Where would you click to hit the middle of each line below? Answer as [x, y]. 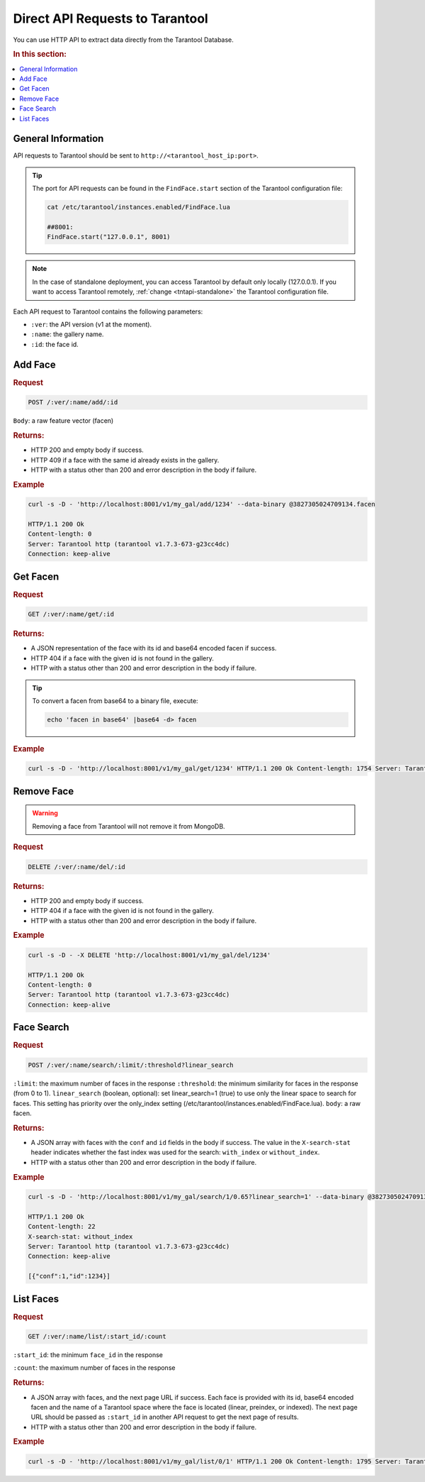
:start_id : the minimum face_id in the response [88, 1355]
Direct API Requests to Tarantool [110, 18]
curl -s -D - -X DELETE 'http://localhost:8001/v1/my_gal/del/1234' [149, 955]
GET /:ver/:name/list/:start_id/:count [97, 1337]
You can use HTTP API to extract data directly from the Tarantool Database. [123, 40]
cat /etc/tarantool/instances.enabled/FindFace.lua [138, 207]
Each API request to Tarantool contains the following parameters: [108, 311]
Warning [45, 813]
